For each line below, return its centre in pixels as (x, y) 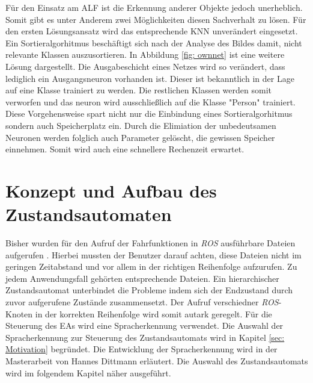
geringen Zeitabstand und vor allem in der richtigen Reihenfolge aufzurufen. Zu (151, 266)
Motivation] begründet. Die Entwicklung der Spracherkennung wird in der (141, 349)
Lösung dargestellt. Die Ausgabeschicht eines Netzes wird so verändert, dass (145, 66)
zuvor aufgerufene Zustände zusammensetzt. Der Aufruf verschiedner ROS (142, 302)
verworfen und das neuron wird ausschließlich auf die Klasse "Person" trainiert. (150, 101)
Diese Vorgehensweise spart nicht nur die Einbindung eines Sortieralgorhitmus (149, 114)
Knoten (19, 313)
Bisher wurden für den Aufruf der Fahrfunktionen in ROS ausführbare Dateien (150, 243)
